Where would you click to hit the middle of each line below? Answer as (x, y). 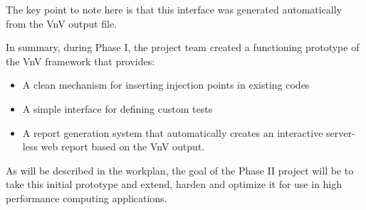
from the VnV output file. (62, 23)
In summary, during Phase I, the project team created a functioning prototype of (183, 47)
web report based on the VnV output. (123, 147)
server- (341, 132)
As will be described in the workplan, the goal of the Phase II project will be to (180, 170)
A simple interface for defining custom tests (117, 108)
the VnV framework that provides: (80, 61)
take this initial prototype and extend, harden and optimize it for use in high (174, 184)
